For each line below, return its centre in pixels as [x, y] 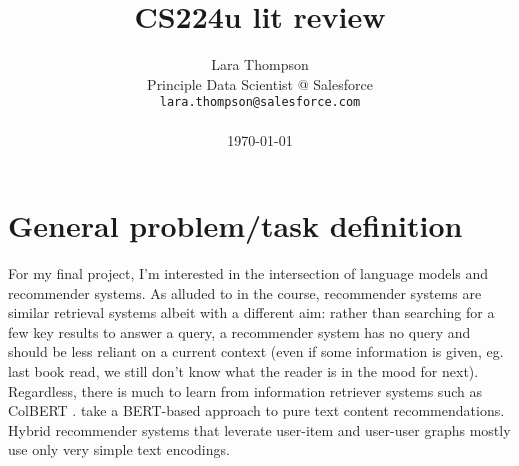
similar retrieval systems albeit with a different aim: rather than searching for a [251, 312]
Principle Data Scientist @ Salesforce [260, 83]
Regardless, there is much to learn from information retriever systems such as [245, 390]
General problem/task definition [235, 225]
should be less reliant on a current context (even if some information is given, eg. [256, 351]
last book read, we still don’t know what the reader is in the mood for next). [243, 371]
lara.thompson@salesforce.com [260, 102]
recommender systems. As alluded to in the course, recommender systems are [245, 292]
